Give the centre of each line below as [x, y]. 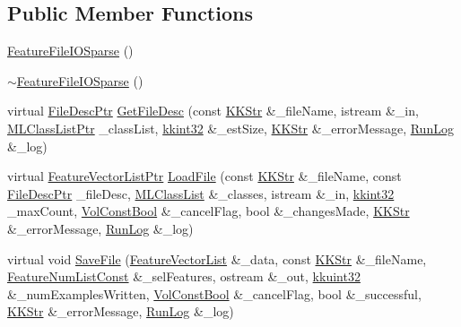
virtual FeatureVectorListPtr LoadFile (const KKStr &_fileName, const [204, 176]
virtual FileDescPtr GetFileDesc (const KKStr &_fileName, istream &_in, [213, 111]
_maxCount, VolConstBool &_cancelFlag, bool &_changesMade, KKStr [209, 211]
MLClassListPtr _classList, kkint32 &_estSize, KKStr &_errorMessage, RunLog [230, 128]
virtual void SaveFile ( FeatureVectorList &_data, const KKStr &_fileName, [217, 258]
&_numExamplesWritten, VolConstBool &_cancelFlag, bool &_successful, [214, 293]
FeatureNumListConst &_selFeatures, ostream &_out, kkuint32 [184, 276]
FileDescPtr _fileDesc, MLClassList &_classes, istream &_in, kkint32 [201, 193]
